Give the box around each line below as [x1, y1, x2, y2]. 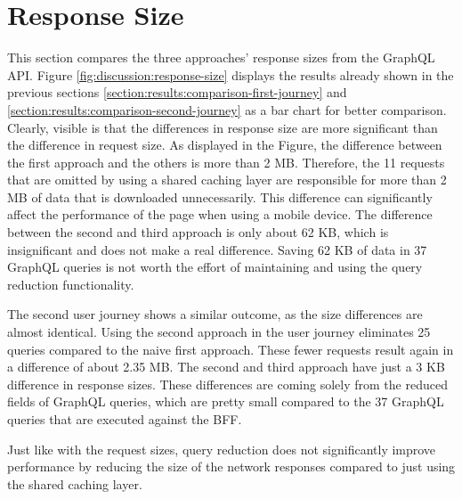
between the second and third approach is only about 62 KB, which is [7, 223, 389, 241]
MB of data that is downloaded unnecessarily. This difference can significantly [7, 187, 433, 206]
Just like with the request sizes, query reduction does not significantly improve [7, 439, 436, 458]
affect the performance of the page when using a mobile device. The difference [7, 205, 433, 224]
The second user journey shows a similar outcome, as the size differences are [7, 305, 423, 323]
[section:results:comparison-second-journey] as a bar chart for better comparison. [7, 100, 447, 119]
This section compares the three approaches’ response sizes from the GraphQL [7, 48, 435, 67]
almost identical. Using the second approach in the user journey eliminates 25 [7, 323, 431, 341]
